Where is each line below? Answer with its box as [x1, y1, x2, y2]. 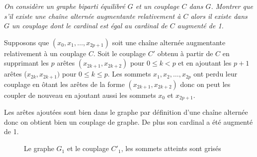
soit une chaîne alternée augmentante [112, 37, 226, 47]
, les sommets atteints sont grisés [121, 143, 221, 154]
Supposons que [4, 37, 49, 47]
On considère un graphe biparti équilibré [4, 1, 125, 11]
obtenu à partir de [157, 48, 213, 58]
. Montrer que [211, 1, 253, 11]
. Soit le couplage [93, 48, 146, 58]
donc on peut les [180, 78, 231, 89]
